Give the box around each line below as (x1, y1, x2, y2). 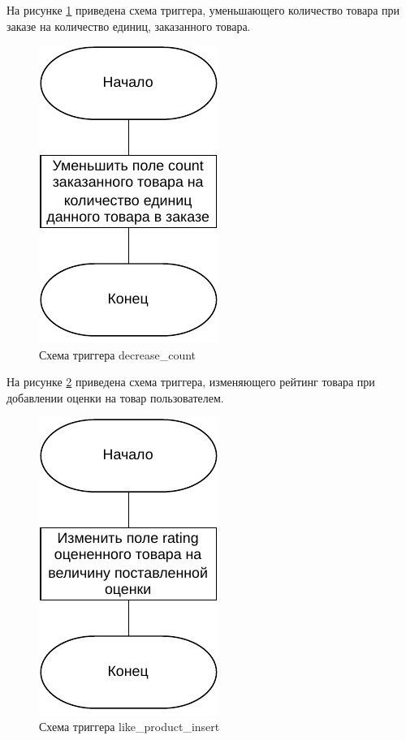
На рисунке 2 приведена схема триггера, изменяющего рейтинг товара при (6, 373, 375, 390)
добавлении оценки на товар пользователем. (6, 389, 224, 406)
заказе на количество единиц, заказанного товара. (6, 17, 251, 34)
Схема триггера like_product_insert (39, 718, 220, 735)
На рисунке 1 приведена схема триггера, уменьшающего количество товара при (6, 2, 400, 18)
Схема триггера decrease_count (39, 346, 197, 363)
